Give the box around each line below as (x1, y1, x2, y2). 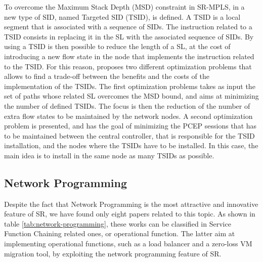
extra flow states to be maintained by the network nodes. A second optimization (4, 110, 253, 121)
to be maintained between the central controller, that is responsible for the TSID (4, 130, 255, 141)
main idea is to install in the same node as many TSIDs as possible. (4, 150, 214, 160)
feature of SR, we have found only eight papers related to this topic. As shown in (4, 208, 255, 219)
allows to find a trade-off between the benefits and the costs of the (4, 71, 209, 81)
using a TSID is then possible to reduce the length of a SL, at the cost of (4, 41, 231, 52)
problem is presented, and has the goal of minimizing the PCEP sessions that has (4, 120, 257, 131)
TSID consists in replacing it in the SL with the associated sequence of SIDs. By (4, 31, 254, 41)
